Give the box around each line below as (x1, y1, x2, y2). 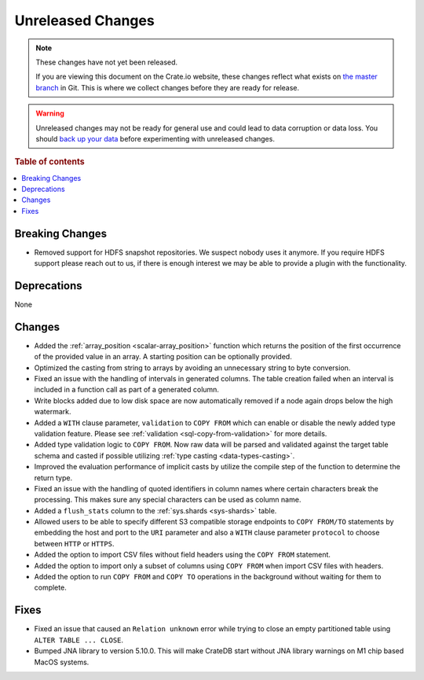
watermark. (34, 407, 71, 417)
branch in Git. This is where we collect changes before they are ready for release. (35, 83, 300, 92)
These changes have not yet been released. (35, 57, 178, 67)
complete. (34, 583, 67, 593)
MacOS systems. (34, 657, 90, 667)
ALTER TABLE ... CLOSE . (34, 635, 124, 645)
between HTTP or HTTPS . (34, 538, 115, 548)
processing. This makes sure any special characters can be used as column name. (34, 495, 302, 505)
